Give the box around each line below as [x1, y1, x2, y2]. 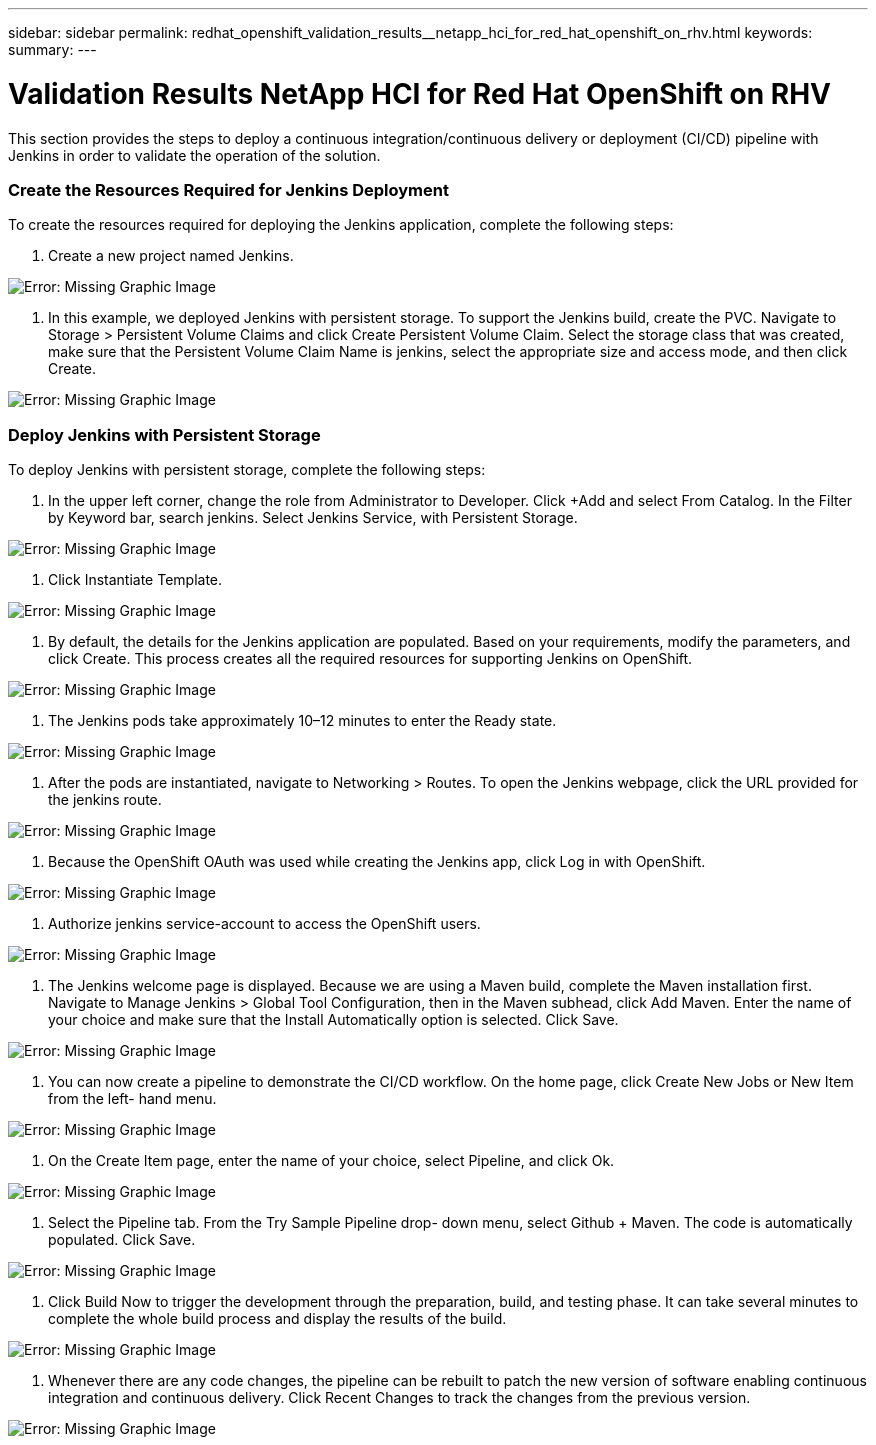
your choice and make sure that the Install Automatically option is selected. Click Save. [48, 1011, 619, 1028]
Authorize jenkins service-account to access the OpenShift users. [48, 915, 481, 932]
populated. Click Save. [48, 1231, 196, 1248]
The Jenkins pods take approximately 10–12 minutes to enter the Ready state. [48, 712, 557, 729]
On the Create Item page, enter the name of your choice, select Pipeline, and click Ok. [48, 1152, 615, 1169]
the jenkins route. [48, 791, 162, 808]
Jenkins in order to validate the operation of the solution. [8, 146, 381, 164]
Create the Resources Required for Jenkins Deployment [8, 179, 449, 200]
